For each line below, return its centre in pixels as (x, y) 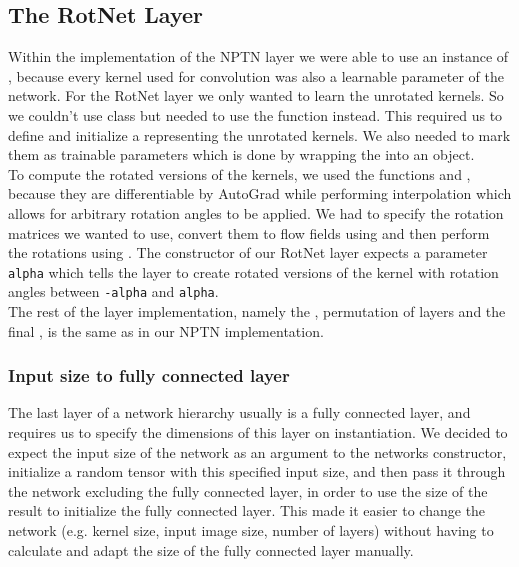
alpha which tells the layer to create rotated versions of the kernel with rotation (253, 271)
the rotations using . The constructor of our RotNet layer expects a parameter (248, 252)
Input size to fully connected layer (149, 375)
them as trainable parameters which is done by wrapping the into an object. (241, 154)
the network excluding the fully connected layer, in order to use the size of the (248, 490)
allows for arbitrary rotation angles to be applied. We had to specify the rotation (256, 212)
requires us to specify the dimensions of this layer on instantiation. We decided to (258, 432)
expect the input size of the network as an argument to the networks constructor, (257, 451)
